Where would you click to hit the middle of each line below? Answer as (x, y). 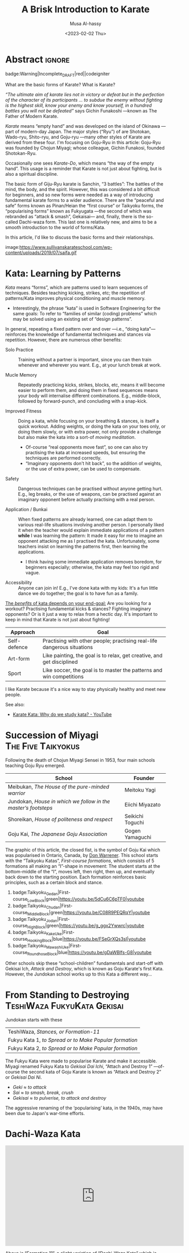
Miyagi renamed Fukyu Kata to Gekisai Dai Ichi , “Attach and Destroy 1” (79, 1066)
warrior (17, 793)
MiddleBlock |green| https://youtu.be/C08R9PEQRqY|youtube (89, 913)
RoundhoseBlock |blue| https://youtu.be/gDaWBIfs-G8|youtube (89, 953)
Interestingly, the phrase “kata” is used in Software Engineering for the (87, 308)
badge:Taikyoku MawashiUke (40, 946)
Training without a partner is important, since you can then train (85, 360)
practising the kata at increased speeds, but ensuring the (85, 453)
